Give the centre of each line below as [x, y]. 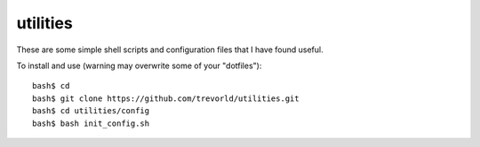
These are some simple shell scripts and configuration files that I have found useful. [170, 50]
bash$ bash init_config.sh [91, 123]
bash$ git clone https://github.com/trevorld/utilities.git [166, 98]
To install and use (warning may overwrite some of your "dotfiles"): [139, 66]
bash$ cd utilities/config [91, 111]
